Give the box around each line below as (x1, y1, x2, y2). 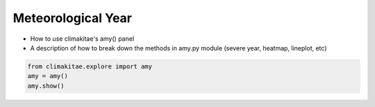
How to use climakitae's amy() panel (30, 35, 135, 43)
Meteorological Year (12, 10, 132, 26)
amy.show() (27, 81, 65, 90)
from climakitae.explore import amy (27, 62, 153, 70)
